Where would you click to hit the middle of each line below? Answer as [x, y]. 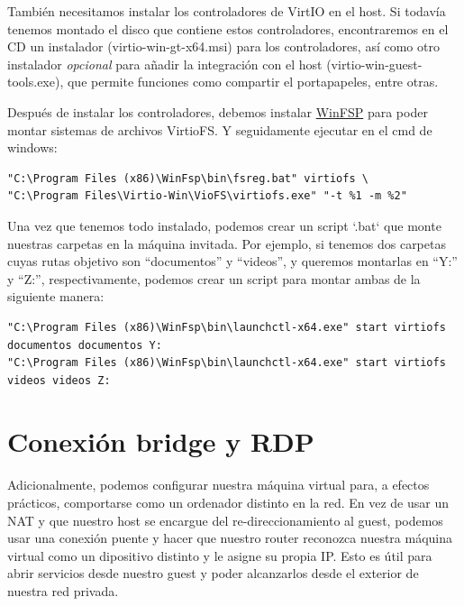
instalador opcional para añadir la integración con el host [165, 64]
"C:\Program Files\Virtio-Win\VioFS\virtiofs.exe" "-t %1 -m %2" [207, 196]
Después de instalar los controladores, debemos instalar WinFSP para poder [218, 111]
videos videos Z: [59, 380]
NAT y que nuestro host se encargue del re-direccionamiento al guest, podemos [225, 520]
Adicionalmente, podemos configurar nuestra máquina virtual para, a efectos [218, 485]
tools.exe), [36, 82]
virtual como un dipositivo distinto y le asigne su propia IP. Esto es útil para [220, 555]
